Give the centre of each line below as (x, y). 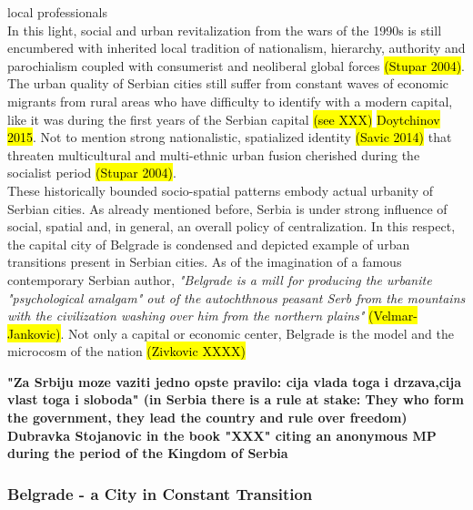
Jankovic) (34, 333)
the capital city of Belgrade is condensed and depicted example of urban (209, 244)
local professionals (57, 12)
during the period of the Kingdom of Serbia (148, 453)
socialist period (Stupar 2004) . (92, 173)
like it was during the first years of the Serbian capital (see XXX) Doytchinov (224, 119)
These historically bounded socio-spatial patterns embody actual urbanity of (220, 190)
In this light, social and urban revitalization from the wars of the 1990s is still (225, 30)
